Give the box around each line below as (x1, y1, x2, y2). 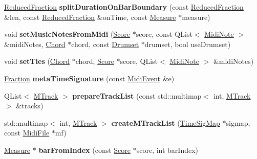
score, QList (120, 56, 158, 66)
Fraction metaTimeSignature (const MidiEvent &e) (4, 73, 175, 83)
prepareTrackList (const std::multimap (72, 90, 202, 101)
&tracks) (16, 100, 44, 111)
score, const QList (136, 29, 192, 39)
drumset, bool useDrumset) (144, 38, 231, 49)
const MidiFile (4, 127, 50, 138)
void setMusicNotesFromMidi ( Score (4, 29, 131, 39)
